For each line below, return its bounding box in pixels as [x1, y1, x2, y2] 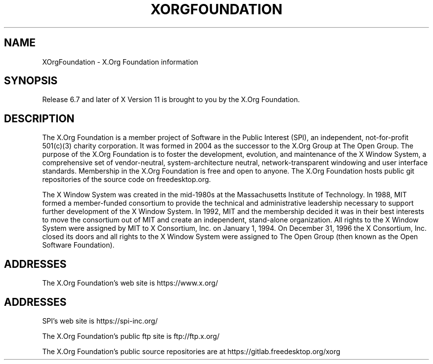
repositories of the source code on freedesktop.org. [42, 175, 211, 184]
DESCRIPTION [4, 112, 75, 125]
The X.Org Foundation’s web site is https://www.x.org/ [42, 279, 218, 288]
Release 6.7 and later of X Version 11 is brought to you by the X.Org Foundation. [42, 95, 300, 104]
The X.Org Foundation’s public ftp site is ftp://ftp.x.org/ [42, 331, 219, 340]
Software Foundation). [42, 241, 115, 250]
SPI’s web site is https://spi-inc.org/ [42, 316, 158, 325]
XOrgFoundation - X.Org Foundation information [42, 57, 198, 66]
